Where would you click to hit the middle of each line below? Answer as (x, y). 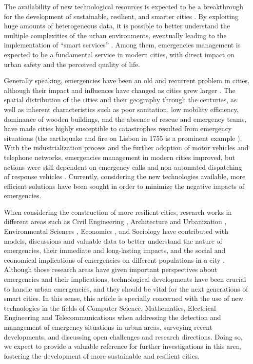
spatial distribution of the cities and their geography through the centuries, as (120, 100)
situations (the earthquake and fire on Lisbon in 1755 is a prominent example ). (123, 138)
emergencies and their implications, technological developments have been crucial (125, 279)
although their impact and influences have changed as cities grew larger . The (120, 90)
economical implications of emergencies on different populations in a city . (114, 260)
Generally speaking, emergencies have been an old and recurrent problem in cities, (127, 80)
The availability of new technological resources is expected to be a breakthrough (124, 6)
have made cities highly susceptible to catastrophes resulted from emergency (118, 128)
